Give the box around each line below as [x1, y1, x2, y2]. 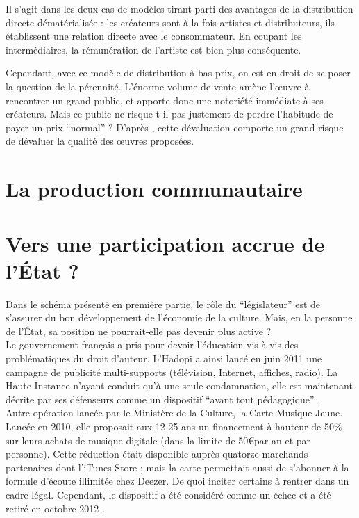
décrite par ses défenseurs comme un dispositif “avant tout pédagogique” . [6, 391, 321, 406]
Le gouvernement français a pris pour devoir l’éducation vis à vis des [6, 337, 299, 352]
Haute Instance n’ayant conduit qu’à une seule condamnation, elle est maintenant [6, 378, 353, 393]
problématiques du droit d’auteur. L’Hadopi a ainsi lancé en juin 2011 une [6, 351, 322, 365]
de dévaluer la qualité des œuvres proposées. [6, 133, 194, 148]
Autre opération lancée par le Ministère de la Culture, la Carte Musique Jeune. [6, 405, 343, 420]
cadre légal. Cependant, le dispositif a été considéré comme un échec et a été [6, 487, 331, 501]
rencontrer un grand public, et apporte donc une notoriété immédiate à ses [6, 92, 324, 107]
